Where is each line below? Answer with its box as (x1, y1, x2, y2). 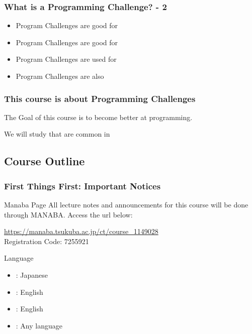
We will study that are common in (4, 129, 110, 139)
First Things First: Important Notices (4, 179, 161, 192)
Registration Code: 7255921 (4, 236, 89, 246)
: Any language (16, 320, 62, 330)
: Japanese (16, 269, 48, 280)
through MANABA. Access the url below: (4, 209, 133, 219)
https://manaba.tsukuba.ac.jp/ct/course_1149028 (4, 226, 158, 237)
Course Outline (4, 153, 85, 169)
